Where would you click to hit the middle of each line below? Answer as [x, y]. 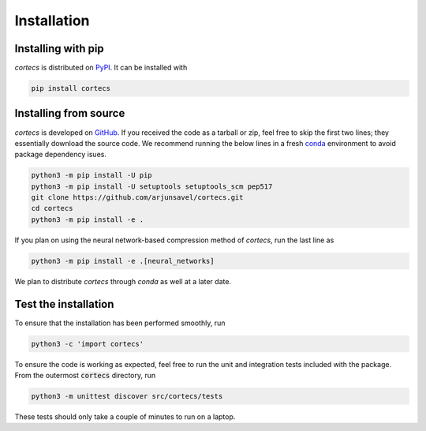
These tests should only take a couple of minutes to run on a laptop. [125, 417]
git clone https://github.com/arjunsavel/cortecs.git [137, 198]
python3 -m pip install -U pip [92, 175]
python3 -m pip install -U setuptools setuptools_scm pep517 [152, 186]
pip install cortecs [71, 88]
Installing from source [70, 113]
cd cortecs [52, 208]
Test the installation [64, 304]
